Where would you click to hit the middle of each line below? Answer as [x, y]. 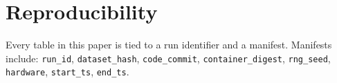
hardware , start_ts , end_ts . [67, 72]
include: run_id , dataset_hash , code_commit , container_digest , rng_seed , [168, 58]
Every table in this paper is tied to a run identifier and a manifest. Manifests [169, 45]
